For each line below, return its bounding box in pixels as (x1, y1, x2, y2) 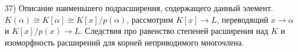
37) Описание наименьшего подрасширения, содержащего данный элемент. (5, 2, 273, 13)
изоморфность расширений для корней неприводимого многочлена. (5, 36, 244, 48)
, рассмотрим (126, 13, 173, 25)
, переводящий (217, 13, 269, 25)
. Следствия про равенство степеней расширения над (80, 25, 269, 37)
